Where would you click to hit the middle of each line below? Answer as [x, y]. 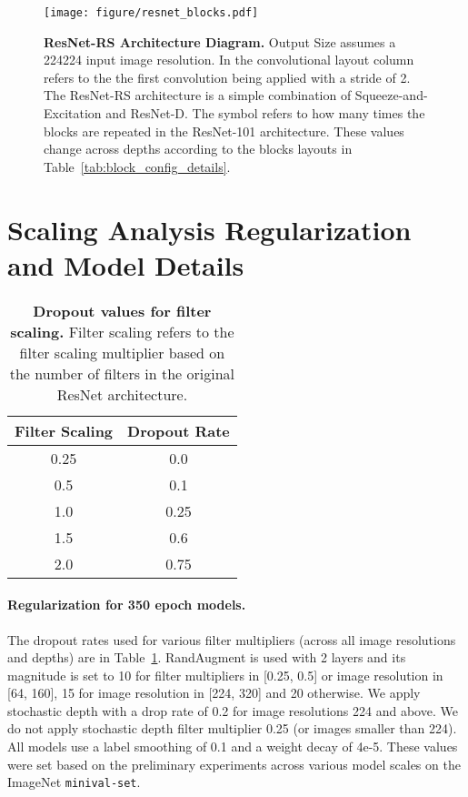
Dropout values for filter [122, 310]
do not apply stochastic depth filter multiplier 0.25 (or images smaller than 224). [232, 728]
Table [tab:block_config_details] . [137, 166]
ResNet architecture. [122, 394]
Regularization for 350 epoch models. [127, 605]
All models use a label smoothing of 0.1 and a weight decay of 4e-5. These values [233, 747]
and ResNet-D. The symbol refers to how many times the [265, 113]
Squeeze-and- [391, 95]
